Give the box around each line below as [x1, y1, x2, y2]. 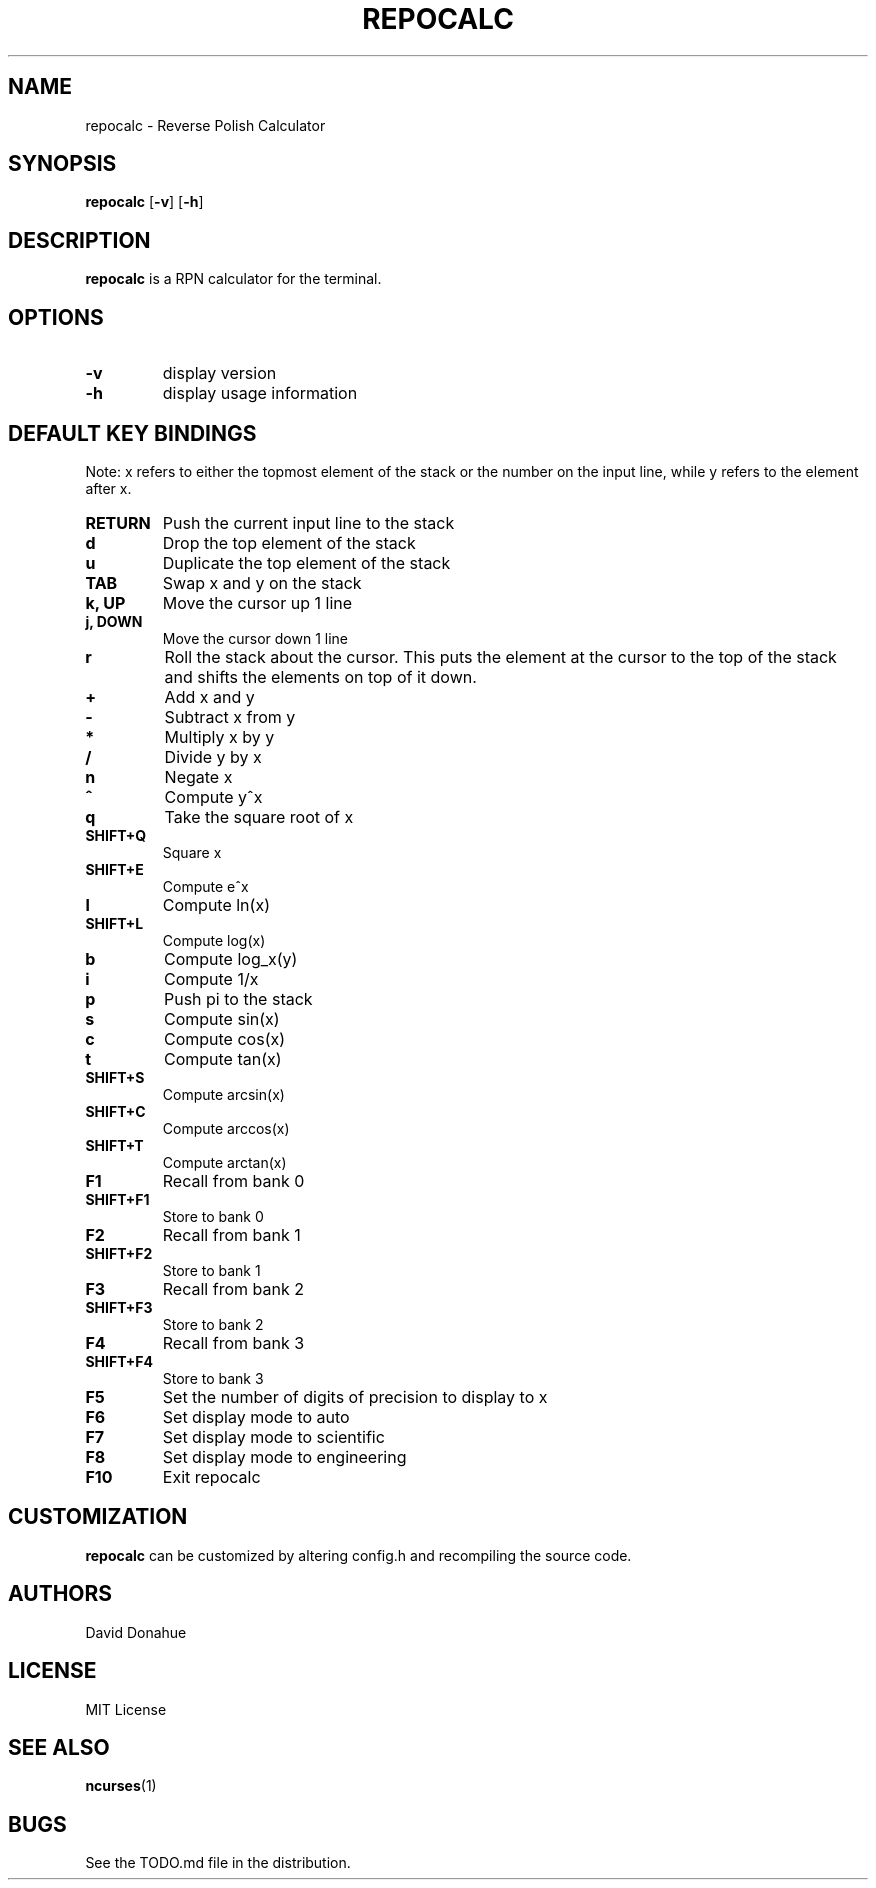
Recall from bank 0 [162, 1170, 305, 1191]
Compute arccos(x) [162, 1119, 290, 1137]
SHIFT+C [85, 1102, 146, 1120]
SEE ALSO [8, 1734, 110, 1760]
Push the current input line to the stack [162, 512, 455, 533]
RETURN [85, 512, 151, 533]
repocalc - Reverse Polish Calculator [85, 116, 326, 134]
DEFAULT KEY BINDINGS [8, 420, 257, 446]
